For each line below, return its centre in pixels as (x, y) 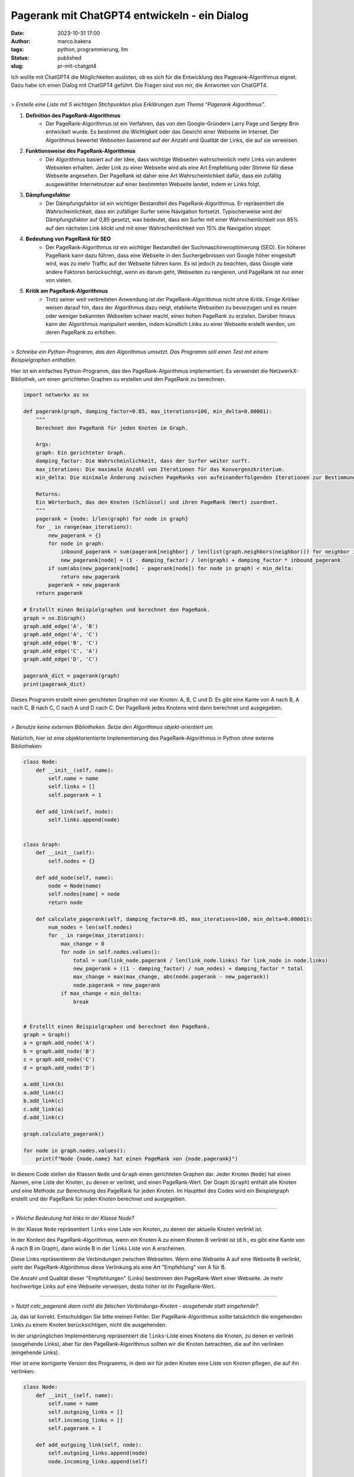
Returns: (48, 494)
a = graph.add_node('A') (59, 1043)
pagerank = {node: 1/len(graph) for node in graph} (112, 519)
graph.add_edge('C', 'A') (61, 651)
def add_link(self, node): (75, 811)
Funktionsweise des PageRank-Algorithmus (81, 151)
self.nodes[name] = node (84, 894)
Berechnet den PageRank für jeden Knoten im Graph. (112, 428)
